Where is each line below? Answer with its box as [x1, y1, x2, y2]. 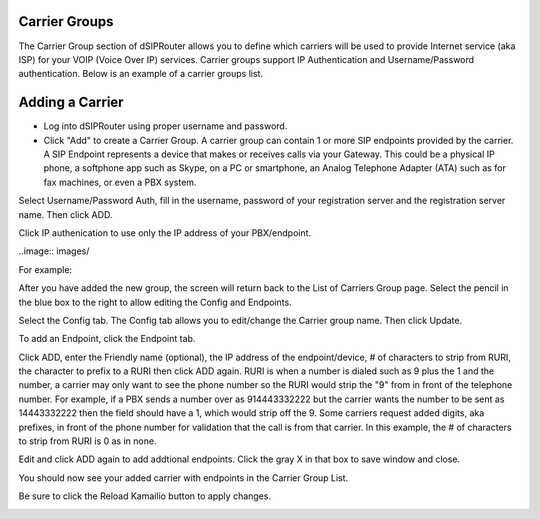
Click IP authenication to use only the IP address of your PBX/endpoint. [18, 226, 312, 239]
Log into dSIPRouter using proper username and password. [43, 120, 288, 132]
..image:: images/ [18, 245, 90, 257]
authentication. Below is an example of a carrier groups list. [18, 68, 264, 80]
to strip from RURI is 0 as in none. [18, 435, 157, 447]
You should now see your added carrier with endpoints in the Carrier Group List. [18, 471, 349, 484]
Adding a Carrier [18, 94, 124, 111]
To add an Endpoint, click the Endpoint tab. [18, 333, 196, 345]
